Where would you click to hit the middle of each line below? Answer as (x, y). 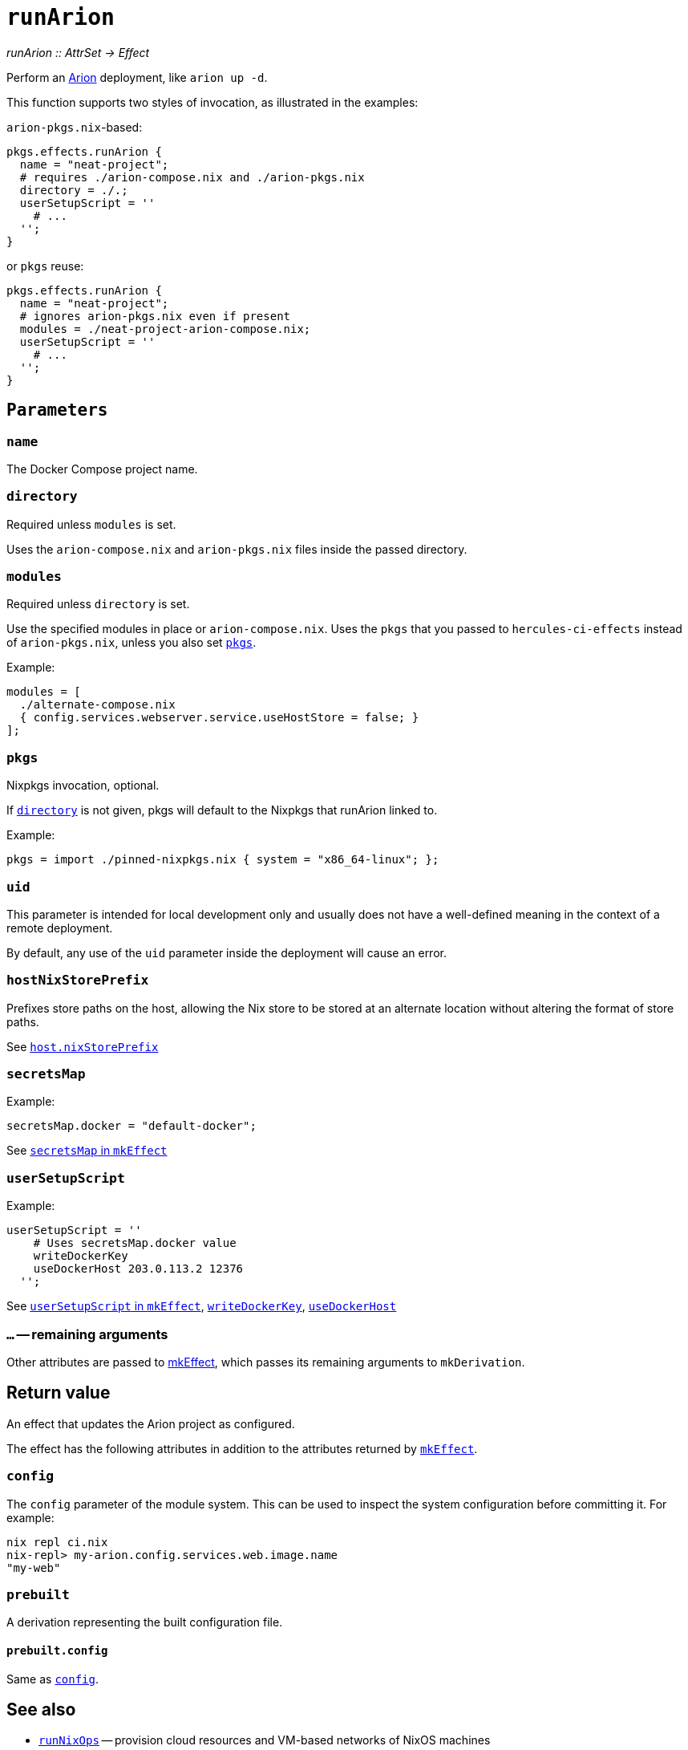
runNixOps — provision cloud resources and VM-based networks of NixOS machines (265, 1740)
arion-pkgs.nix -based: (75, 127)
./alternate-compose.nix (97, 705)
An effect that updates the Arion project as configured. (151, 1423)
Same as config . (53, 1679)
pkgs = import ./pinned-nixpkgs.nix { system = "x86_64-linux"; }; (223, 860)
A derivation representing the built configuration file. (145, 1622)
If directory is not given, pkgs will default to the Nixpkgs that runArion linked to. (222, 810)
